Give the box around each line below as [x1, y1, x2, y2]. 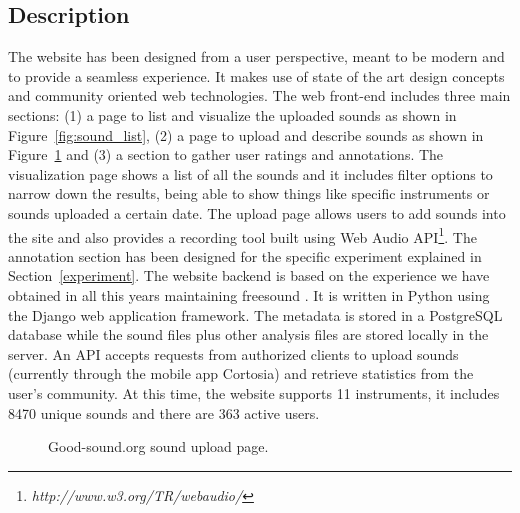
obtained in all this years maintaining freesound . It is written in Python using [8, 284, 490, 305]
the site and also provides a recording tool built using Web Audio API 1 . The [8, 223, 477, 247]
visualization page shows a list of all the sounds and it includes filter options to [8, 163, 493, 184]
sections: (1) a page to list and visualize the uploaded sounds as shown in [8, 104, 457, 125]
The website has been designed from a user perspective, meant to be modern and [8, 46, 505, 67]
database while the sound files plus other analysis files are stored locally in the [8, 324, 489, 345]
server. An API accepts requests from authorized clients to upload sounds [8, 343, 459, 364]
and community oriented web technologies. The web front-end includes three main [8, 85, 511, 106]
